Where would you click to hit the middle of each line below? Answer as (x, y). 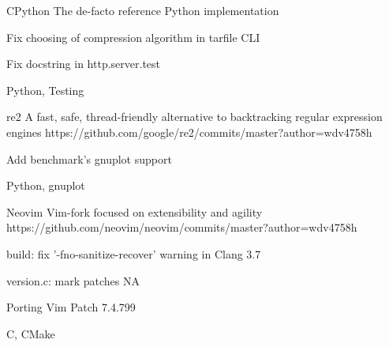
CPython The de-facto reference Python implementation (143, 10)
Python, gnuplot (46, 185)
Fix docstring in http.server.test (84, 64)
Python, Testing (45, 90)
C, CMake (31, 333)
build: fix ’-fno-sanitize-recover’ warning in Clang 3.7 (134, 253)
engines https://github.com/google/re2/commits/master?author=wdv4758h (189, 132)
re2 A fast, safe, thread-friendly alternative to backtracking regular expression (194, 117)
